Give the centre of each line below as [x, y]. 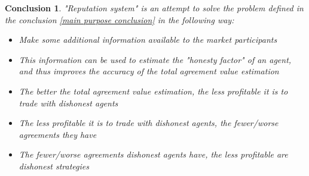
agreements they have [58, 134]
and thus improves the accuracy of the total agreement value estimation [149, 71]
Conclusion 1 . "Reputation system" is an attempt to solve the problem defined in [154, 8]
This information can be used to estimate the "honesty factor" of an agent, [155, 59]
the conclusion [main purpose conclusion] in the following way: [120, 19]
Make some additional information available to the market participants [148, 40]
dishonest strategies [54, 166]
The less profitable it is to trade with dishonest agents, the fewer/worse [149, 123]
